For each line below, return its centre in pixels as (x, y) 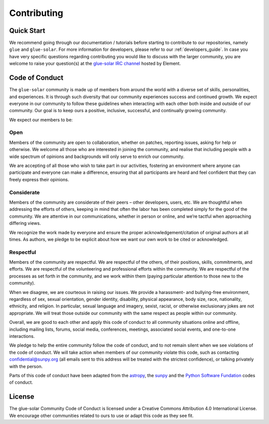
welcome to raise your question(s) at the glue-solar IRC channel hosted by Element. (95, 64)
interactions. (22, 336)
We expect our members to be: (41, 120)
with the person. (26, 366)
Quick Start (27, 31)
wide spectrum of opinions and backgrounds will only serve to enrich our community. (97, 156)
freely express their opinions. (39, 179)
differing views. (25, 223)
